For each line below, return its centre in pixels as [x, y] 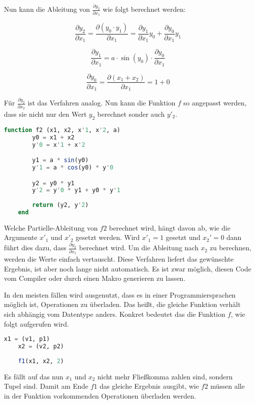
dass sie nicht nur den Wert [45, 114]
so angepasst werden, [215, 103]
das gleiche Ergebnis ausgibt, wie [149, 386]
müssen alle [227, 386]
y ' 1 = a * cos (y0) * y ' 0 [73, 167]
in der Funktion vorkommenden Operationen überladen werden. [100, 395]
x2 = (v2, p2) [41, 347]
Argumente [21, 237]
